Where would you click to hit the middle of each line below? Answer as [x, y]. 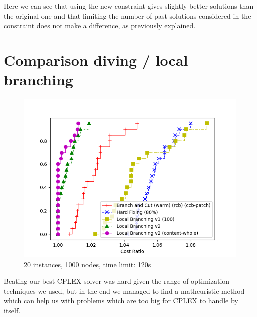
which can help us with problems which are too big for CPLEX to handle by [121, 300]
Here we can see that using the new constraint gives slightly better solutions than [129, 6]
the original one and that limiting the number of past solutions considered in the [128, 16]
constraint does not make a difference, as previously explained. [100, 26]
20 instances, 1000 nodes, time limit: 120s [88, 264]
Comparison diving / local [96, 60]
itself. [12, 310]
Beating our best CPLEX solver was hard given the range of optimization [117, 281]
